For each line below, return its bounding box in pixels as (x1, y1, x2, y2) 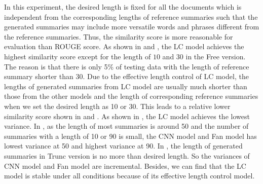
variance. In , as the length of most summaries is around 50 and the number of (4, 121, 249, 131)
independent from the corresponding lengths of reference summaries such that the (4, 11, 258, 22)
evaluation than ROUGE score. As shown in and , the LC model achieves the (4, 41, 244, 52)
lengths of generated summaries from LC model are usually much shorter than (4, 81, 247, 91)
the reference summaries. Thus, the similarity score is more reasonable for (4, 31, 233, 42)
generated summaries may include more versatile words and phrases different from (4, 21, 259, 32)
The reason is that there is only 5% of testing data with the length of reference (4, 61, 249, 71)
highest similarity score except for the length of (4, 51, 151, 61)
